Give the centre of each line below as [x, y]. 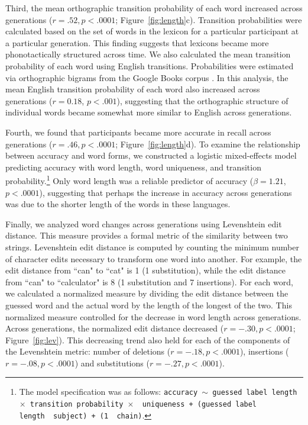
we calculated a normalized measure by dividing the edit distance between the [147, 293]
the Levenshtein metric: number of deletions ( [88, 351]
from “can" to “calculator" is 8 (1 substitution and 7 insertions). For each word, [149, 281]
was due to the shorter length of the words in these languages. [118, 204]
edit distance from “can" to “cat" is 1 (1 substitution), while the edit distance [146, 270]
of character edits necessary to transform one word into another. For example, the [154, 258]
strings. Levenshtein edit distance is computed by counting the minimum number [152, 247]
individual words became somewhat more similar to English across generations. [149, 112]
